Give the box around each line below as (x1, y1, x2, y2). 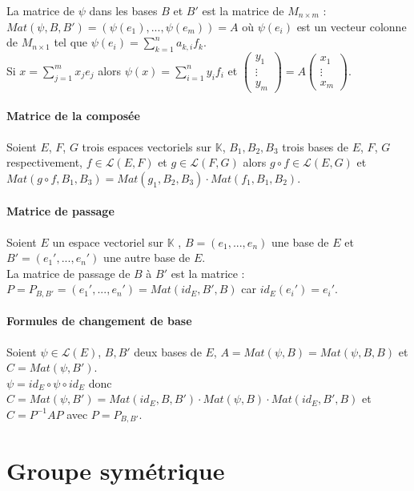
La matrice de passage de (6, 264, 131, 281)
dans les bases (89, 2, 158, 18)
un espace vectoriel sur (52, 233, 164, 250)
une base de (271, 233, 329, 250)
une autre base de (103, 249, 191, 266)
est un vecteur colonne (296, 18, 407, 34)
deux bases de (134, 343, 202, 360)
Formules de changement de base (6, 312, 192, 329)
